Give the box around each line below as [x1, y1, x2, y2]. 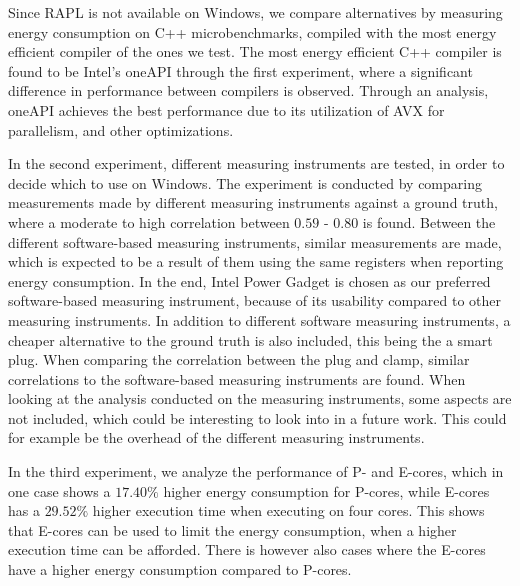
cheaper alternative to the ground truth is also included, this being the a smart [8, 329, 493, 350]
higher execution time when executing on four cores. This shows [92, 500, 485, 521]
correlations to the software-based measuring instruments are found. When [8, 368, 466, 389]
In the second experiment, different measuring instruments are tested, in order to [8, 153, 505, 174]
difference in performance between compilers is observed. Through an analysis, [8, 80, 489, 101]
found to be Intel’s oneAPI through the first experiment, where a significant [8, 60, 473, 81]
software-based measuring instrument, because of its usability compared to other [8, 290, 502, 311]
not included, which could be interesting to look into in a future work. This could [8, 407, 507, 428]
